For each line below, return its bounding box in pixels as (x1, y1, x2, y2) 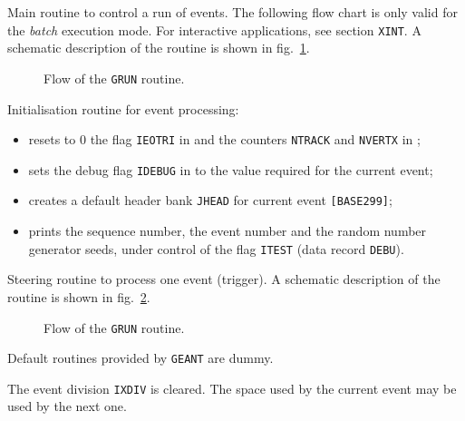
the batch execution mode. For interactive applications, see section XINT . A (7, 20, 421, 39)
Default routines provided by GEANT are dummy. (7, 348, 274, 367)
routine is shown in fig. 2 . (7, 287, 150, 306)
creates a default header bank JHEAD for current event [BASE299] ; (28, 191, 392, 210)
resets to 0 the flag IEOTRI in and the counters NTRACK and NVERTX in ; (28, 130, 421, 149)
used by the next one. (7, 397, 127, 416)
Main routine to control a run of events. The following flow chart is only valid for (7, 3, 458, 21)
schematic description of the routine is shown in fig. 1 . (7, 38, 310, 57)
